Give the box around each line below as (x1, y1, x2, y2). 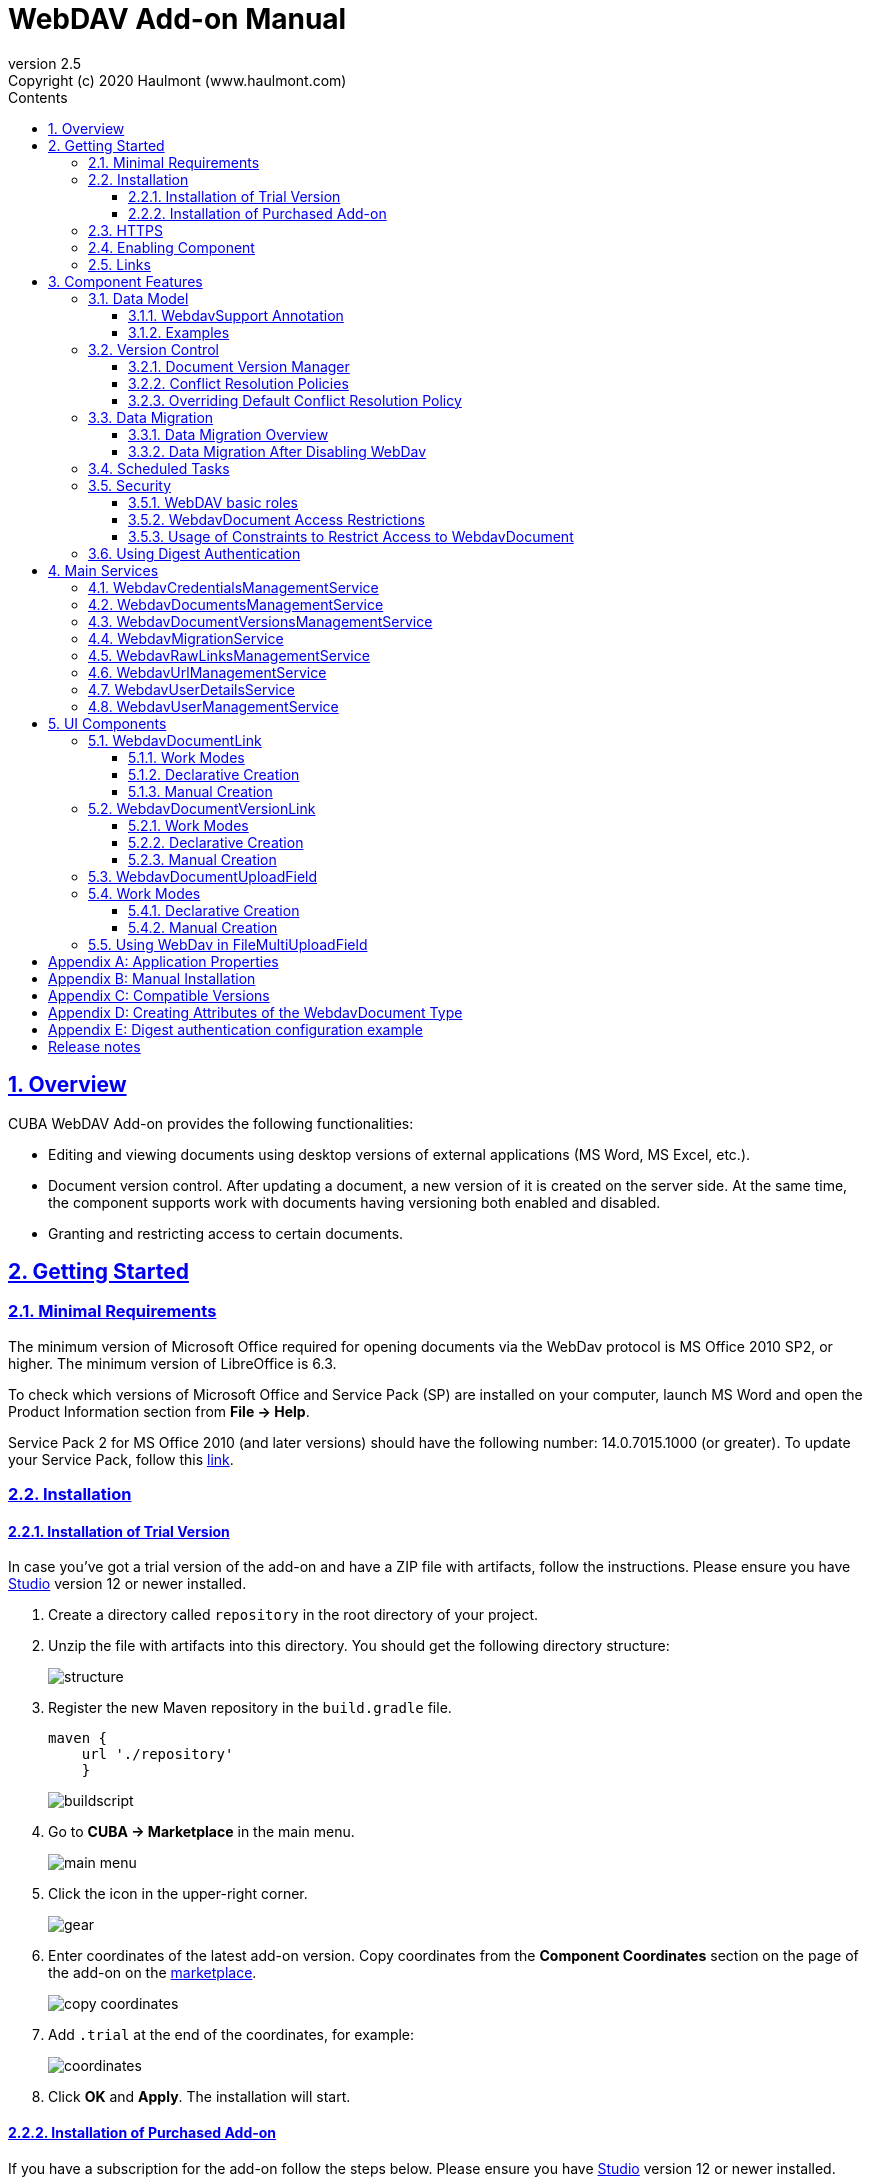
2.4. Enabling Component (88, 238, 255, 256)
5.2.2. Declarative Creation (128, 833, 304, 851)
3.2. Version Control (88, 340, 219, 358)
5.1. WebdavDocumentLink (88, 731, 262, 749)
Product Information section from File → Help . (8, 1402, 310, 1420)
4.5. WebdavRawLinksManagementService (88, 646, 370, 664)
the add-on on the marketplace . (48, 1964, 257, 1982)
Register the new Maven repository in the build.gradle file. (48, 1699, 452, 1717)
